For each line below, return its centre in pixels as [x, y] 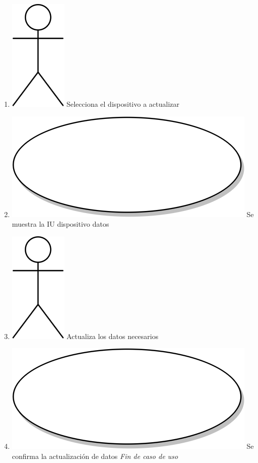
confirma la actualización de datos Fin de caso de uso [95, 456]
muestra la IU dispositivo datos [60, 224]
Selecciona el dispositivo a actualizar [123, 104]
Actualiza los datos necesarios [112, 336]
